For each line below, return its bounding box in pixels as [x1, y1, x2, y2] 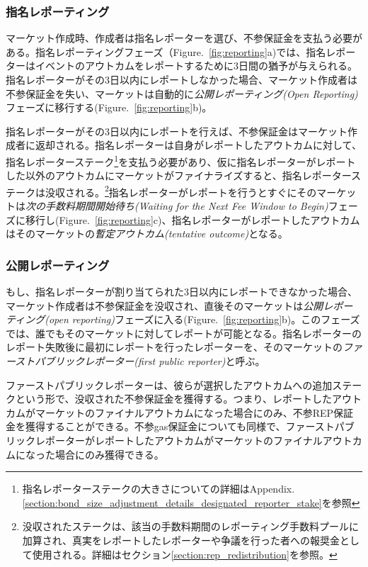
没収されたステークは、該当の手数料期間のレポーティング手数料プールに [22, 519, 359, 534]
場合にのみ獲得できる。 [54, 447, 164, 461]
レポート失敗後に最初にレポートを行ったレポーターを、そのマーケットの [6, 339, 343, 354]
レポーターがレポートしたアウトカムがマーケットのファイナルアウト [35, 433, 352, 447]
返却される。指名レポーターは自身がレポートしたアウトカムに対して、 [35, 137, 362, 152]
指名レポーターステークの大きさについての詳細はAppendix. [22, 481, 295, 496]
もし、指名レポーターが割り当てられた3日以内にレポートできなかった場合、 [6, 284, 357, 299]
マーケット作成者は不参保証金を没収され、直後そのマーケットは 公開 [6, 298, 323, 313]
